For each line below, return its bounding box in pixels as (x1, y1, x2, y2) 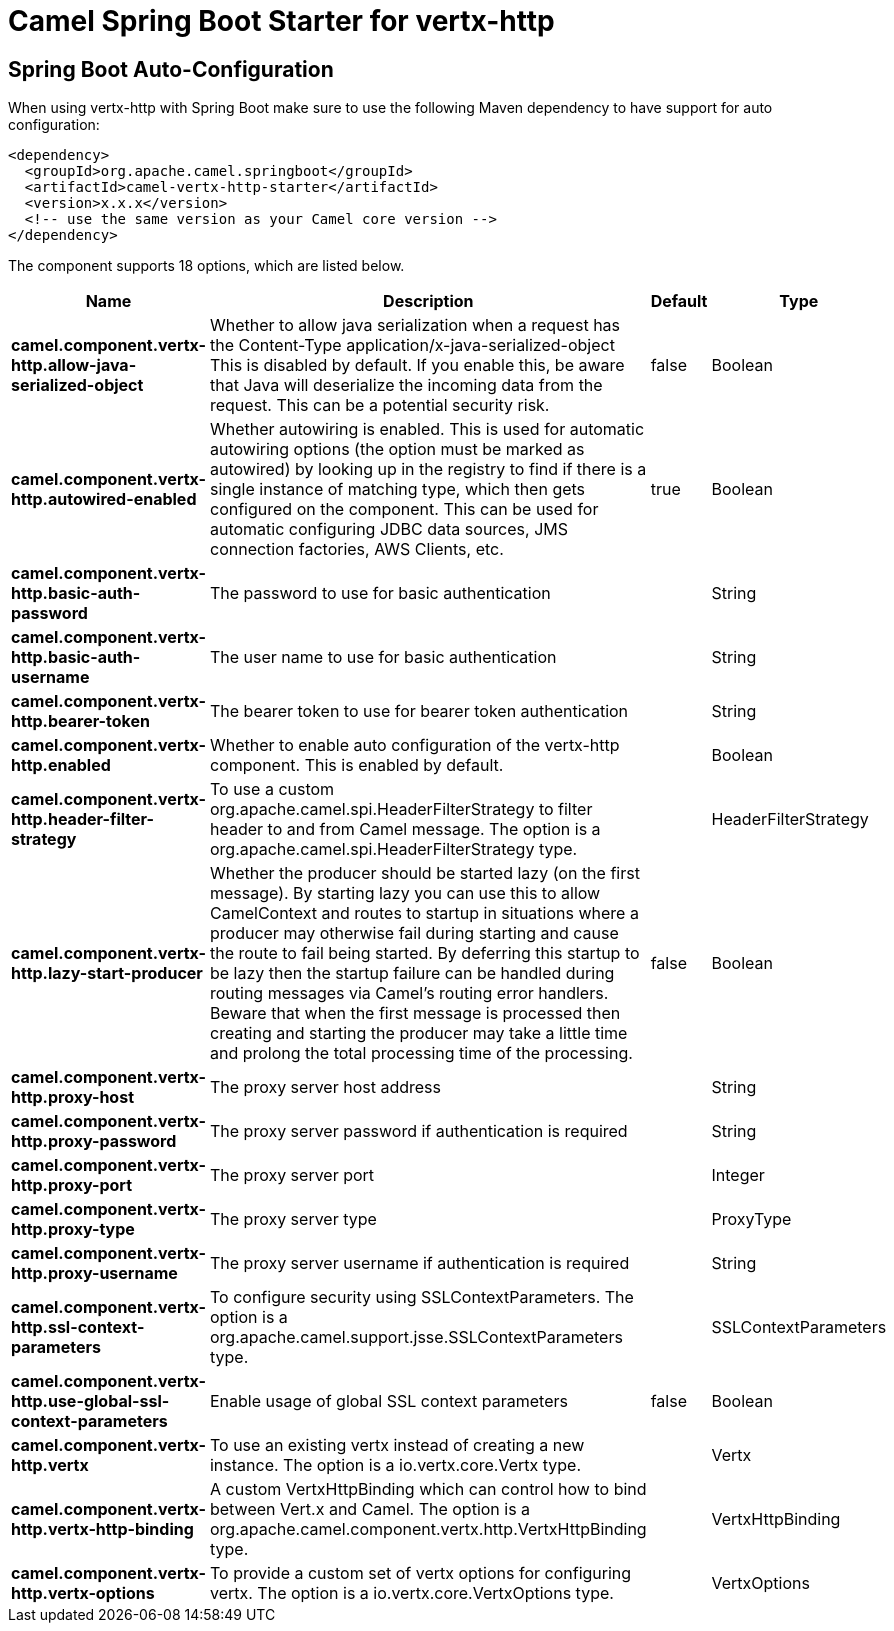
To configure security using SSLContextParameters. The (209, 1287, 634, 1308)
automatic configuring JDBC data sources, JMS (209, 519, 568, 540)
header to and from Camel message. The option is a (209, 819, 601, 840)
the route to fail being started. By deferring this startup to (209, 943, 640, 964)
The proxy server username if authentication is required (209, 1253, 630, 1274)
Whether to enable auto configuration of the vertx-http (209, 735, 620, 756)
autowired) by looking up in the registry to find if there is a (209, 459, 647, 480)
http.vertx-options (11, 1583, 155, 1604)
